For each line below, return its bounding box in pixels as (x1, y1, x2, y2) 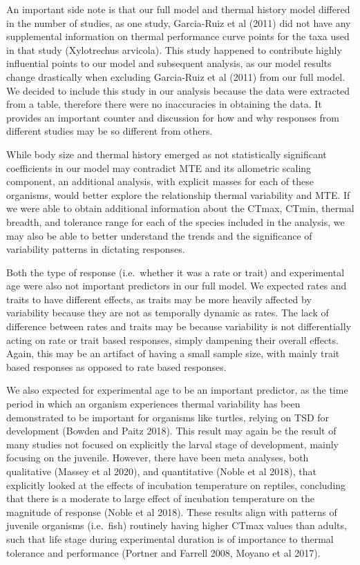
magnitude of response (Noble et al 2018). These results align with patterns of (6, 504, 337, 519)
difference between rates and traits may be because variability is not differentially (6, 319, 352, 334)
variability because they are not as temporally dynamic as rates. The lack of (6, 305, 329, 320)
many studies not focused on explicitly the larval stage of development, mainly (6, 437, 339, 451)
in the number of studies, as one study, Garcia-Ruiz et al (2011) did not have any (6, 15, 351, 30)
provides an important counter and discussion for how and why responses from (6, 110, 339, 124)
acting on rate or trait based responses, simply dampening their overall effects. (6, 332, 339, 347)
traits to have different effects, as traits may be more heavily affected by (6, 291, 312, 306)
